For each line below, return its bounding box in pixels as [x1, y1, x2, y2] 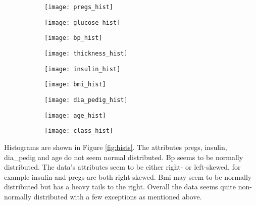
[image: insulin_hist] [44, 65, 121, 73]
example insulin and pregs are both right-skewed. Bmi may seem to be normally [4, 171, 252, 182]
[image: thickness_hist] [44, 49, 128, 57]
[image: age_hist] [44, 112, 106, 119]
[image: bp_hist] [44, 34, 103, 42]
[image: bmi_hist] [44, 81, 106, 88]
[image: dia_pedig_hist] [44, 96, 128, 104]
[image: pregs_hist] [44, 4, 114, 11]
